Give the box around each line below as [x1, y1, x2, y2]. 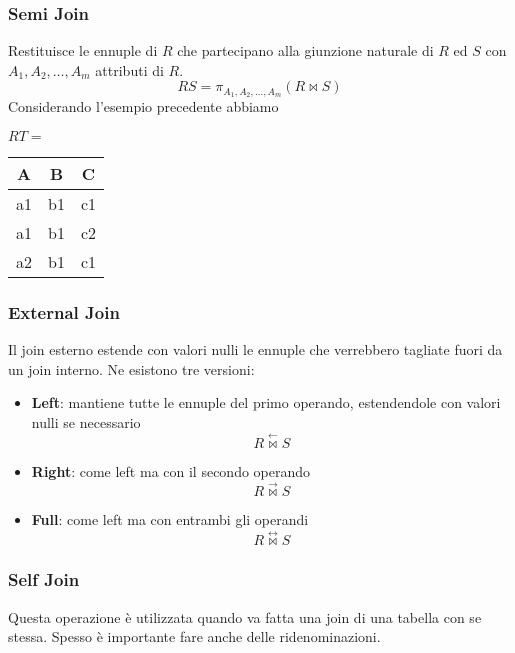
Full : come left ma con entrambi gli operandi [31, 509, 309, 530]
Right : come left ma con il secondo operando [31, 460, 311, 481]
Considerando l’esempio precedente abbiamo [8, 96, 279, 117]
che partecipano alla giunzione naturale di [177, 40, 434, 61]
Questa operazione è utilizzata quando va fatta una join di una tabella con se [8, 606, 482, 627]
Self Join [8, 567, 80, 592]
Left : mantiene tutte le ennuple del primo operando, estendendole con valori [31, 392, 501, 413]
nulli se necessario [31, 411, 141, 432]
